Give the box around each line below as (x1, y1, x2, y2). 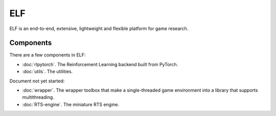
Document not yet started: (9, 78, 65, 84)
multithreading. (22, 94, 55, 100)
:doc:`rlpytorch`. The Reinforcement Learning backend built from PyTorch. (22, 61, 178, 67)
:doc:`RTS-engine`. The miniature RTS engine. (22, 101, 120, 107)
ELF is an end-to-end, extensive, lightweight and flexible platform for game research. (9, 25, 189, 32)
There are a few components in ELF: (9, 52, 86, 58)
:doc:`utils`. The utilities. (22, 69, 73, 75)
